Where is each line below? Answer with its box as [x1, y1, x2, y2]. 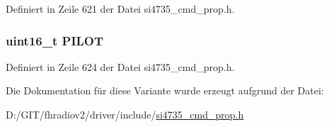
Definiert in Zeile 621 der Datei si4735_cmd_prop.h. [6, 1, 235, 16]
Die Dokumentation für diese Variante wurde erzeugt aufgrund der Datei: [6, 83, 324, 98]
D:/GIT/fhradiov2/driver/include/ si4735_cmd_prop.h [6, 107, 244, 121]
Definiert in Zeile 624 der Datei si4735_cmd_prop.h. [6, 59, 235, 74]
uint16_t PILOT [6, 31, 104, 49]
